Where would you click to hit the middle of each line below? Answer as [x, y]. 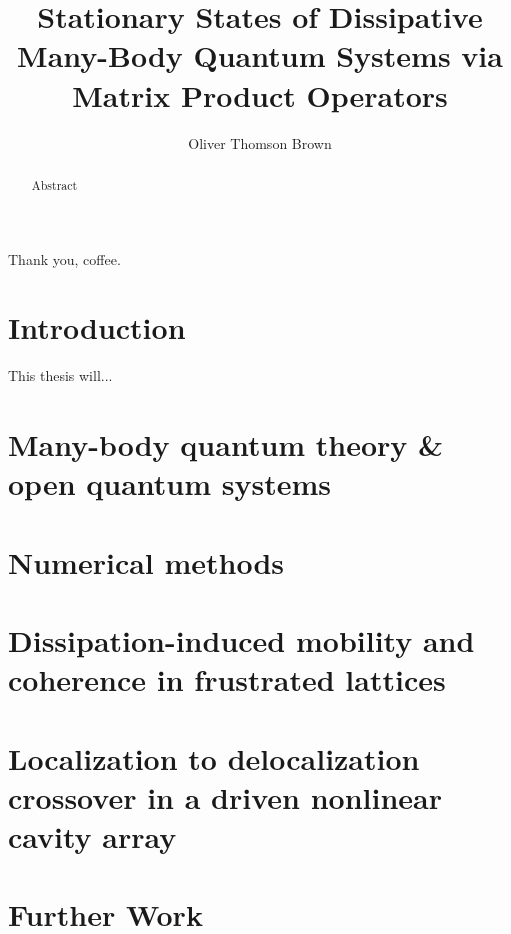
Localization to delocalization [214, 757]
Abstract [54, 184]
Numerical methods [146, 561]
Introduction [97, 327]
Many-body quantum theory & [226, 444]
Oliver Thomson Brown [260, 142]
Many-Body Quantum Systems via [260, 55]
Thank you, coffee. [64, 258]
